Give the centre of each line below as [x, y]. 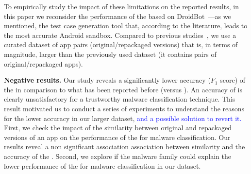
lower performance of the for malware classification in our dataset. [102, 165]
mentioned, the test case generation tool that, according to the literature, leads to [126, 26]
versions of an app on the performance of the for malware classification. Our [117, 137]
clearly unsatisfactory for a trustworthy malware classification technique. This [120, 99]
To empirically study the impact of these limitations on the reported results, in [121, 6]
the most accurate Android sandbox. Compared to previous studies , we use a [120, 35]
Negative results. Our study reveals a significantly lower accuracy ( [107, 80]
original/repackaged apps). [43, 63]
